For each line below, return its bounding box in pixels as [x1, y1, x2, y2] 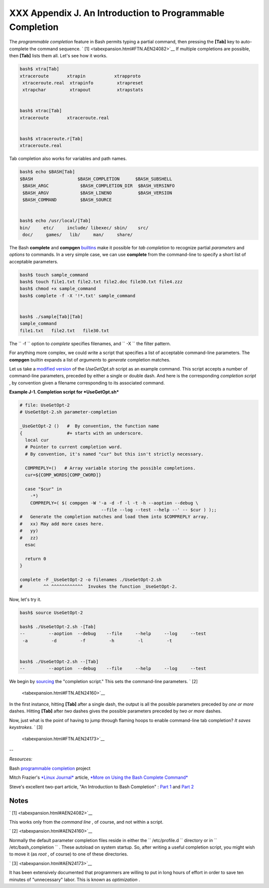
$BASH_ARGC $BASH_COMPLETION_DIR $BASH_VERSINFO [22, 183, 175, 189]
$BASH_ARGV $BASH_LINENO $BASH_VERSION [22, 190, 172, 195]
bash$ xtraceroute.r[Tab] [19, 136, 83, 142]
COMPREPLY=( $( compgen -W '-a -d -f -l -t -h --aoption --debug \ [30, 500, 199, 506]
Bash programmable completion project [9, 765, 91, 771]
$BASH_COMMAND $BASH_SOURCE [22, 197, 112, 202]
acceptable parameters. [9, 258, 58, 264]
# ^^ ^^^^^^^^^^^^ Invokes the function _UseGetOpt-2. [19, 584, 178, 589]
